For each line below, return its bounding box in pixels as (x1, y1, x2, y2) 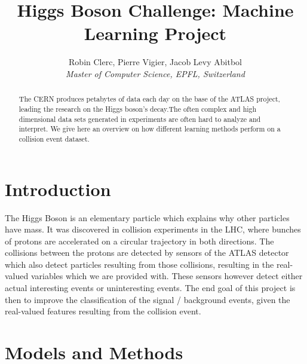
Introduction (5, 176, 111, 201)
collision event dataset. (19, 133, 90, 143)
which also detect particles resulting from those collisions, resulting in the (5, 258, 274, 270)
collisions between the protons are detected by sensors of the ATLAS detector (5, 246, 289, 259)
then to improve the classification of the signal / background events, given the (5, 293, 290, 305)
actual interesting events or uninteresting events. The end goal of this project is (5, 282, 296, 294)
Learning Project (84, 21, 227, 45)
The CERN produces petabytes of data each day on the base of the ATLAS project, (19, 94, 280, 104)
